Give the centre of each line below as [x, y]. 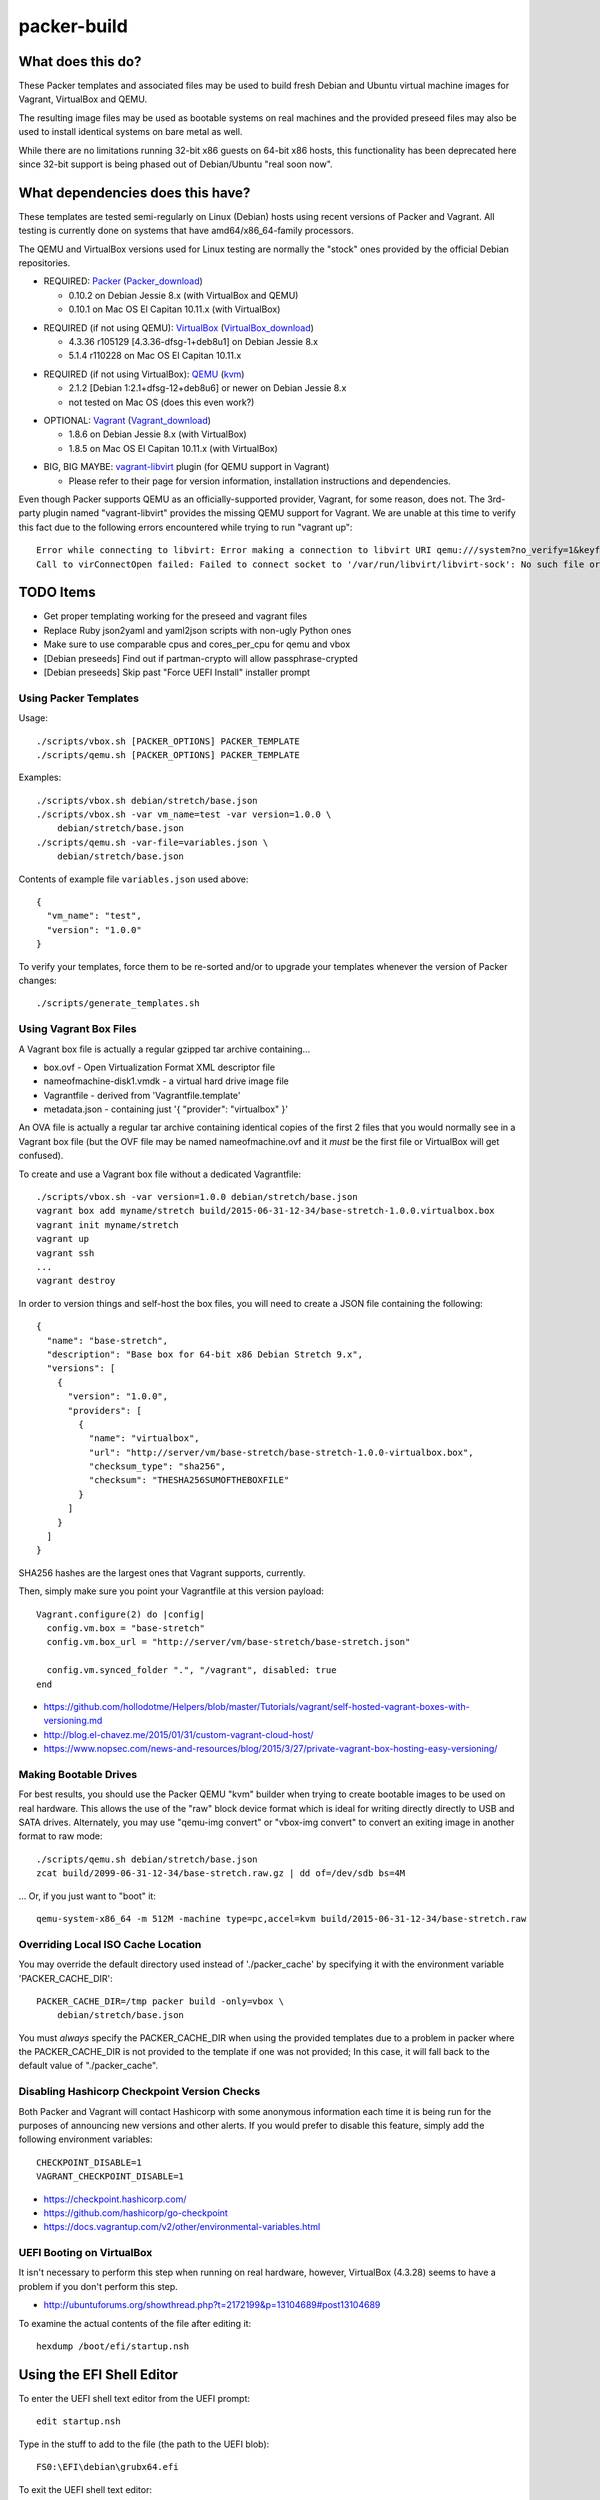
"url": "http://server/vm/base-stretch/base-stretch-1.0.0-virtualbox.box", [281, 1452]
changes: [37, 980]
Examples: [40, 777]
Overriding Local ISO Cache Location [110, 1944]
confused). [41, 1156]
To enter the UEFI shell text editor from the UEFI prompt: [134, 2398]
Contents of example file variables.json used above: [133, 879]
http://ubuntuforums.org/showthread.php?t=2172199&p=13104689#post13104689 [212, 2305]
